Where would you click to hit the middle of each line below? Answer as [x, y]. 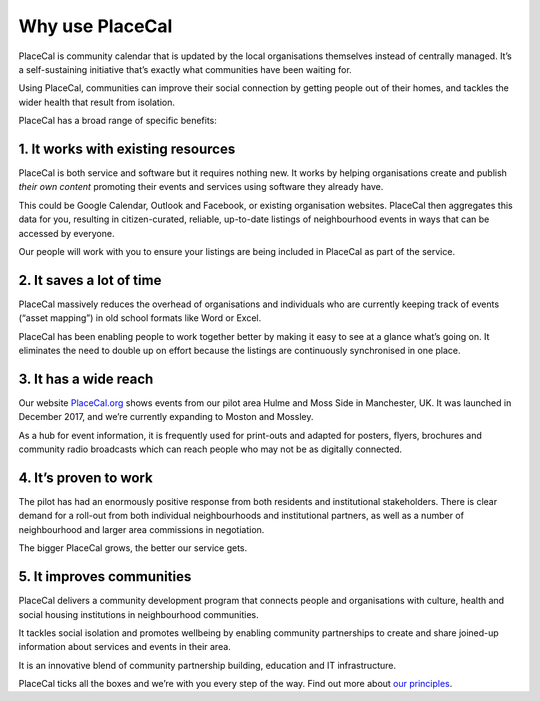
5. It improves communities [105, 576]
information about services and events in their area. [125, 647]
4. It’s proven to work [86, 477]
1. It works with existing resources [127, 148]
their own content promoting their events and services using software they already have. [201, 187]
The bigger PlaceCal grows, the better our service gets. [133, 548]
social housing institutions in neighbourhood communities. [138, 614]
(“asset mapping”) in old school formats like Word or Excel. [140, 318]
